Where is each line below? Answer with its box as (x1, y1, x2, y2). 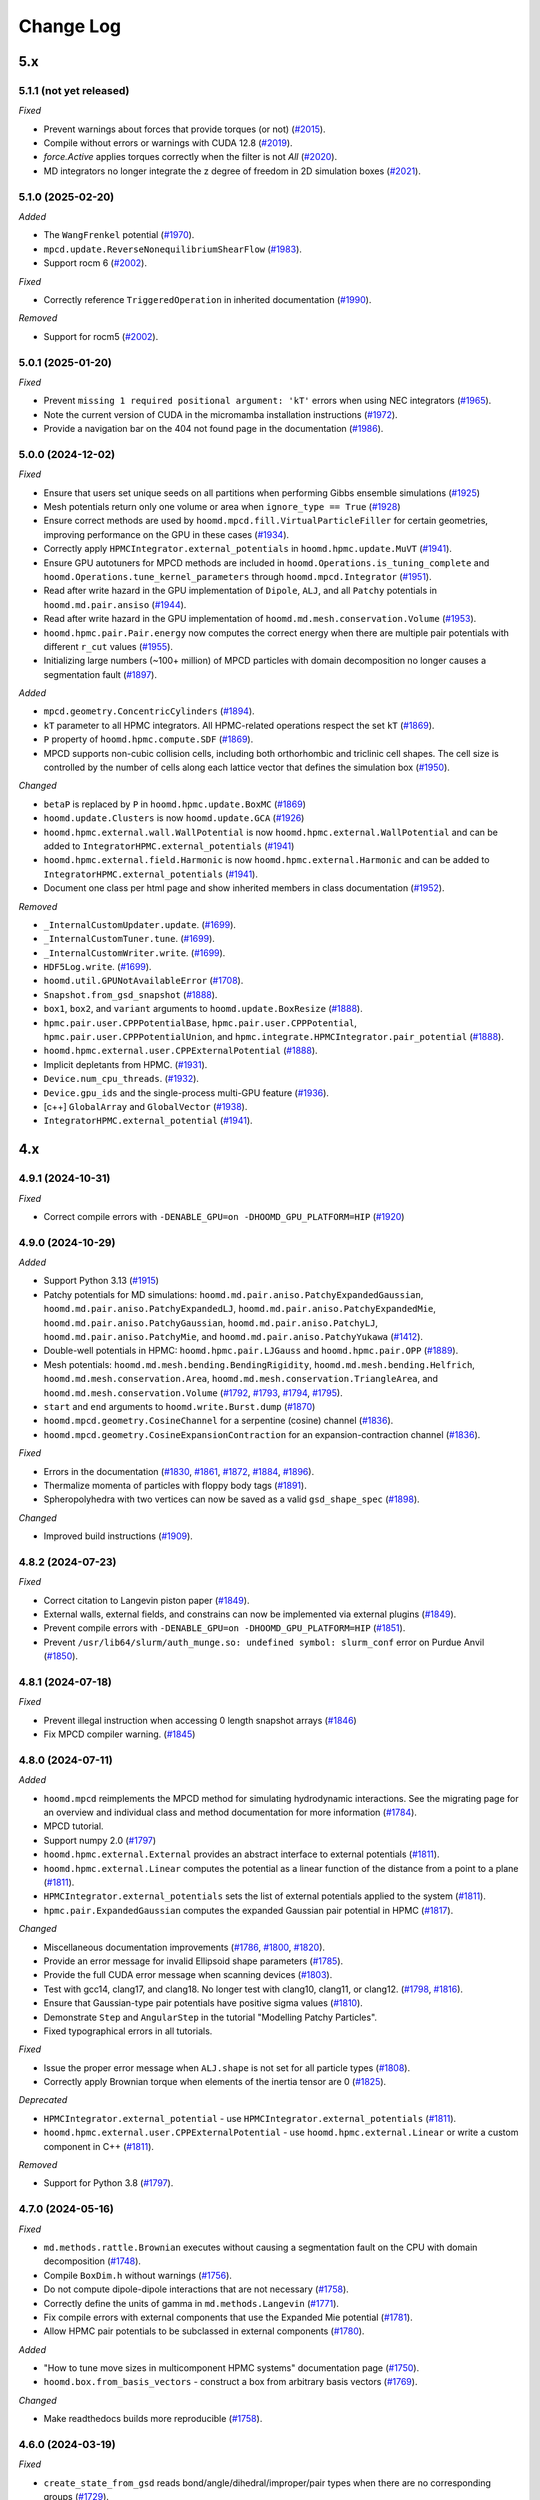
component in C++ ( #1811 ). (43, 2140, 155, 2152)
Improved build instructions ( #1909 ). (43, 1530, 194, 1542)
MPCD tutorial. (43, 1820, 104, 1832)
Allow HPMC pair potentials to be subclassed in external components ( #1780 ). (43, 2325, 365, 2337)
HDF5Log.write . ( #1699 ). (43, 961, 152, 973)
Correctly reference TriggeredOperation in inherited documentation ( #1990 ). (43, 293, 372, 305)
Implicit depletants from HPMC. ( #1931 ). (43, 1058, 208, 1070)
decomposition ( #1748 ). (43, 2255, 142, 2267)
